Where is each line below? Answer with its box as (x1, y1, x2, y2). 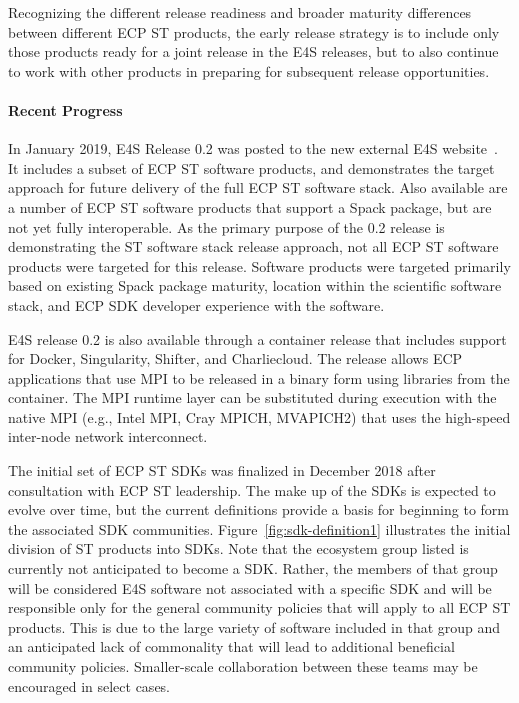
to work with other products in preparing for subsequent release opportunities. (8, 60, 490, 81)
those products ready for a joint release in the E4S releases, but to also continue (8, 41, 499, 62)
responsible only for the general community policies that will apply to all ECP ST (8, 597, 511, 618)
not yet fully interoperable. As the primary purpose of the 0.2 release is (8, 216, 445, 237)
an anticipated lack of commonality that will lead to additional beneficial (8, 636, 455, 657)
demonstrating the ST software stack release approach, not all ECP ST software (8, 236, 499, 257)
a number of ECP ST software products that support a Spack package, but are (8, 196, 492, 217)
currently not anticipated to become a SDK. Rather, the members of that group (8, 558, 498, 579)
